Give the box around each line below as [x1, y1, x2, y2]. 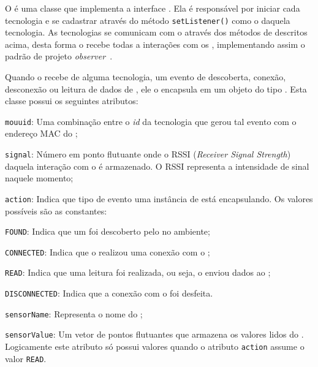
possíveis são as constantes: [5, 204, 107, 217]
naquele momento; [5, 172, 74, 184]
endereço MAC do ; [5, 127, 78, 140]
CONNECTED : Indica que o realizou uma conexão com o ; [5, 245, 210, 258]
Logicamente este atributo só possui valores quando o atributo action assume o [5, 340, 305, 353]
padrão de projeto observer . [5, 50, 113, 62]
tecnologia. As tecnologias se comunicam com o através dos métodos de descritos [5, 26, 308, 39]
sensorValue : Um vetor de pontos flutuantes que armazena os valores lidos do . [5, 328, 304, 341]
